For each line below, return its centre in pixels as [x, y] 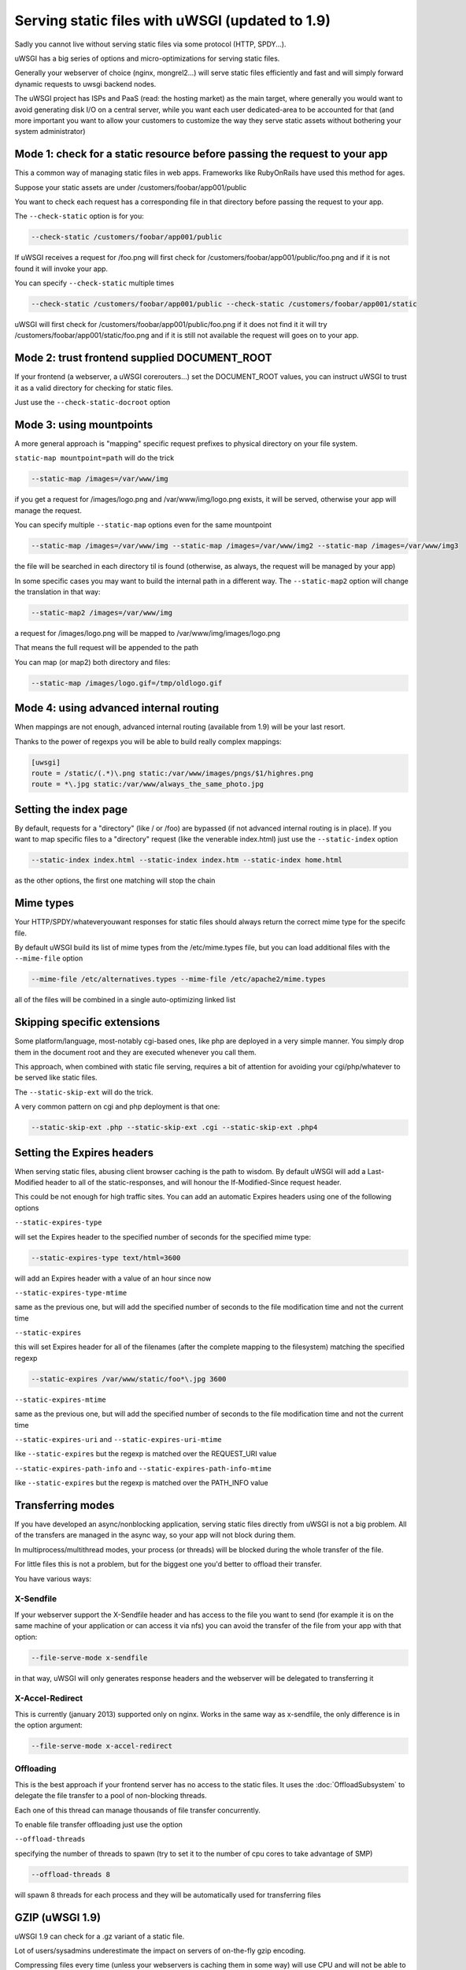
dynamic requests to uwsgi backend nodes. [85, 84]
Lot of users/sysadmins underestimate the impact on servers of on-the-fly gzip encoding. [160, 1951]
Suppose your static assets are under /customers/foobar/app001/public [131, 187]
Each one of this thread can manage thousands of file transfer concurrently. [138, 1810]
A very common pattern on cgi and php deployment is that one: [117, 1106]
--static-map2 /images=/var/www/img [102, 612]
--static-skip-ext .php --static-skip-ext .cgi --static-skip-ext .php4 [174, 1128]
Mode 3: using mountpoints [84, 424]
